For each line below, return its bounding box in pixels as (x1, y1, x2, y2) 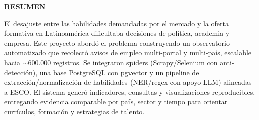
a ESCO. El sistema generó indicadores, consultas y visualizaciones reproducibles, (4, 86, 255, 97)
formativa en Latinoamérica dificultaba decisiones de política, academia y (4, 28, 230, 38)
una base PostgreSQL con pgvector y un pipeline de (39, 67, 199, 77)
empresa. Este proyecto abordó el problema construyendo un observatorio (4, 37, 230, 48)
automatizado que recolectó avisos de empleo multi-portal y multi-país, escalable (4, 47, 252, 58)
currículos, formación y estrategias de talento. (4, 106, 145, 116)
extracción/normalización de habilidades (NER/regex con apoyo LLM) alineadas (4, 77, 252, 87)
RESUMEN (4, 1, 46, 11)
